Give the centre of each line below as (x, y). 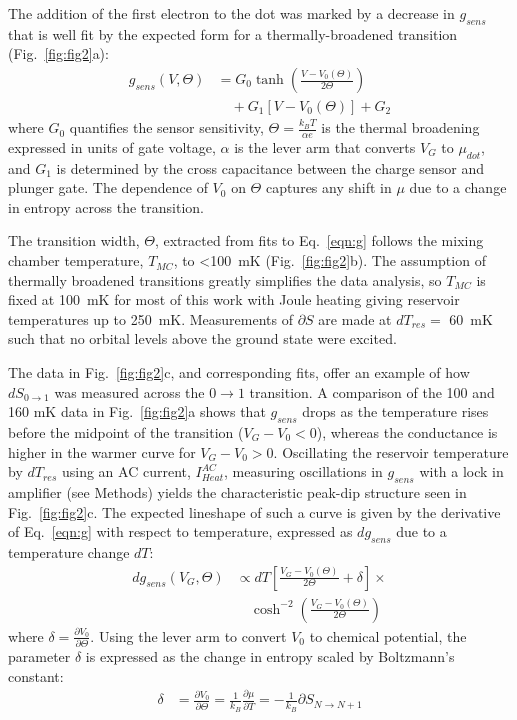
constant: (36, 675)
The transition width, (74, 240)
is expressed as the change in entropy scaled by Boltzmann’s (270, 655)
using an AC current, (126, 471)
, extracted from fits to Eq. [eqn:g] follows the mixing (319, 240)
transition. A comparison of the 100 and (372, 391)
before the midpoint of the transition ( (126, 432)
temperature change (69, 551)
